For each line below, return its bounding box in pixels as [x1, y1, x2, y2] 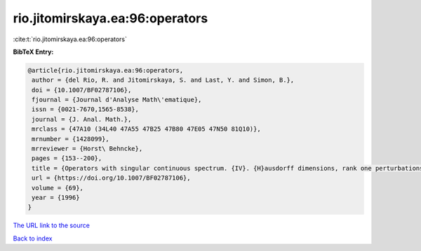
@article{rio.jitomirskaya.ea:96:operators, [27, 66, 184, 74]
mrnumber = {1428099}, [32, 135, 110, 143]
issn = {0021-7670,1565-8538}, [32, 106, 140, 113]
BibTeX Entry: [13, 48, 54, 56]
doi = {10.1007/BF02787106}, [32, 86, 132, 94]
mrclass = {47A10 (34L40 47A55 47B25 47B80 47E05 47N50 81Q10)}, [32, 125, 261, 133]
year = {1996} [32, 194, 80, 201]
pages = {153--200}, [32, 155, 102, 162]
